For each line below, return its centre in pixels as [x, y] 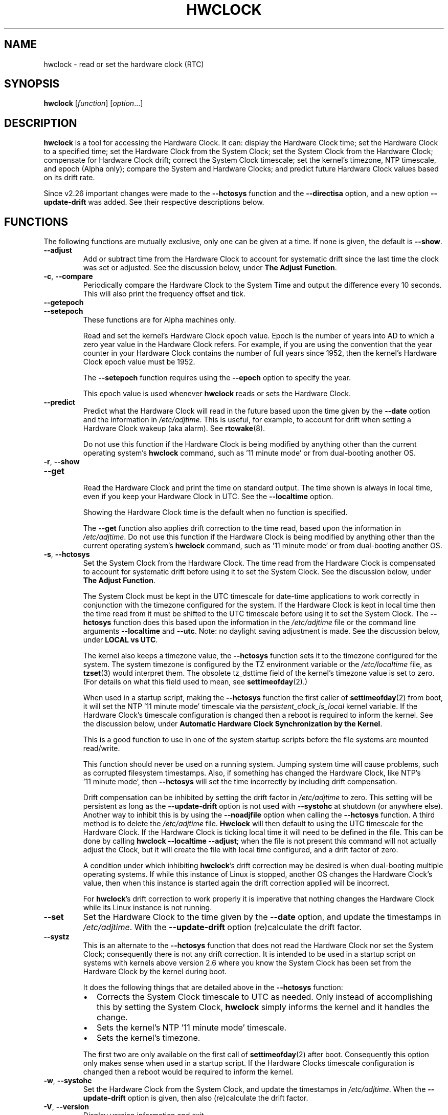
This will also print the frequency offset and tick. [164, 294]
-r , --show [62, 462]
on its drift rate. [69, 178]
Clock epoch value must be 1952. [139, 362]
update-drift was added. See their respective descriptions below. [154, 202]
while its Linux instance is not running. [148, 908]
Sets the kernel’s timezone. [148, 1038]
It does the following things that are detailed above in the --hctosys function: [213, 988]
